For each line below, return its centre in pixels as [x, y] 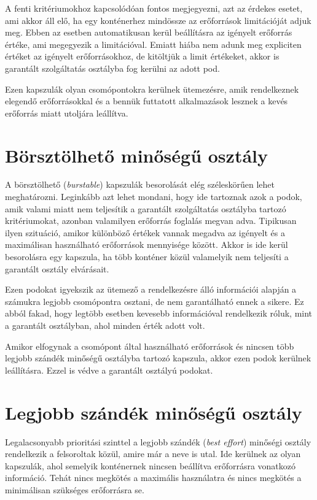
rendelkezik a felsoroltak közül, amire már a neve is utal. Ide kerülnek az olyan [153, 454]
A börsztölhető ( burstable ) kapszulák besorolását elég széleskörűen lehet [140, 184]
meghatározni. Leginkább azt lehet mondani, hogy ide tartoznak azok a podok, [154, 197]
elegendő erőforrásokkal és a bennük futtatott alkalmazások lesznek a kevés [147, 101]
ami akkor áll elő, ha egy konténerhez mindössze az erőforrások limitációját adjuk [158, 20]
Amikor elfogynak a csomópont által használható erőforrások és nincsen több [150, 346]
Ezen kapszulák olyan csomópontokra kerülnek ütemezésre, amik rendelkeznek [152, 89]
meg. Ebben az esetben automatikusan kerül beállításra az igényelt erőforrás [149, 32]
